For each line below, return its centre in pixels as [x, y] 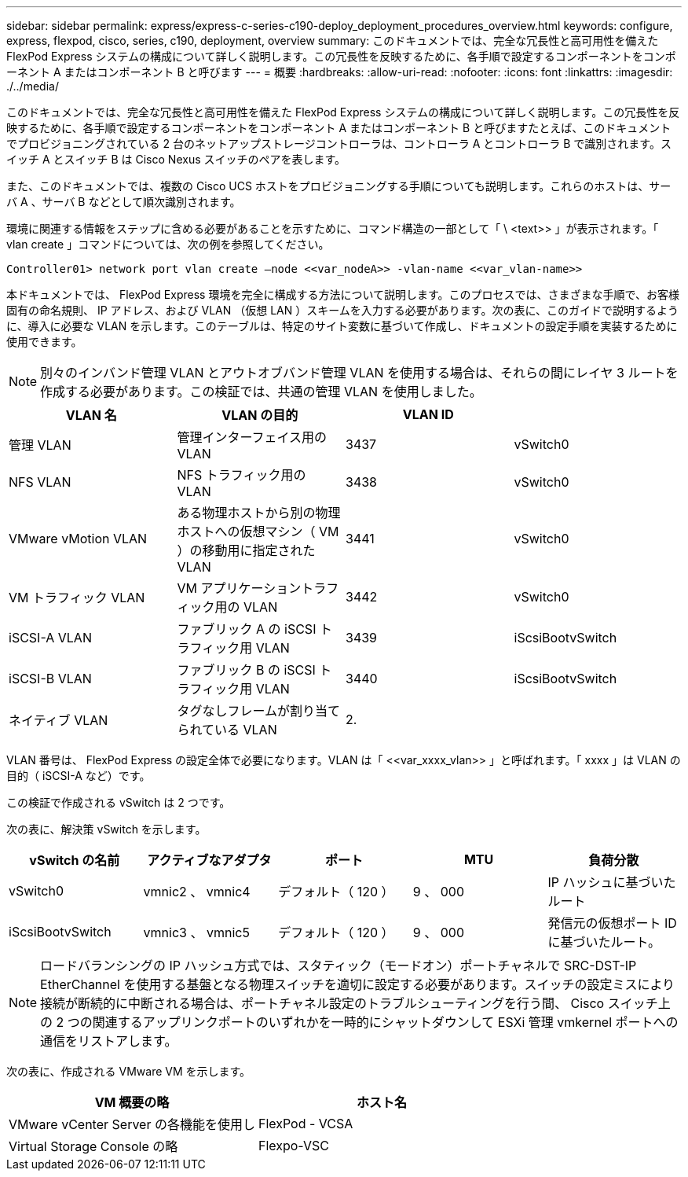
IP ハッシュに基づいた [612, 882]
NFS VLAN [40, 482]
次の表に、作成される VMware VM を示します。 [129, 1071]
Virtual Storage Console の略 [93, 1146]
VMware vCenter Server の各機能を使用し [132, 1124]
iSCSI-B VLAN [50, 679]
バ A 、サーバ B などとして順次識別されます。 [124, 202]
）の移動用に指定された [246, 550]
